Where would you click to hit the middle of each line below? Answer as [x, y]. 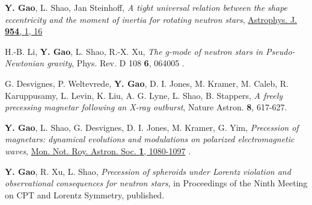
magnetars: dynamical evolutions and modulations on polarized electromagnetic [150, 139]
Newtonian [25, 63]
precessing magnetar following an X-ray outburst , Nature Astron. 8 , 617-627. [146, 107]
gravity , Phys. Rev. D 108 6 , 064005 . [116, 63]
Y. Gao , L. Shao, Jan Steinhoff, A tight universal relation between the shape [146, 7]
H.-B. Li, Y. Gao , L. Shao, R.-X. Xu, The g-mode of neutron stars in [134, 51]
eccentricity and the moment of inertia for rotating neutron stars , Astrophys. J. [151, 19]
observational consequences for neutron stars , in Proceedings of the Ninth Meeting [156, 183]
